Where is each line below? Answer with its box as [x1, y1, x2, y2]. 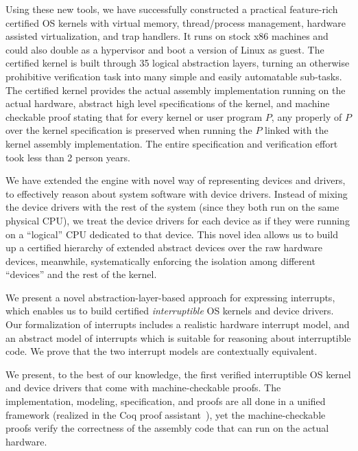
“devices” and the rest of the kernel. [5, 267, 157, 281]
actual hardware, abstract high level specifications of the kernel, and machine [5, 96, 330, 111]
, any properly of [271, 109, 342, 124]
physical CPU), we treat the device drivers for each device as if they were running [5, 213, 350, 227]
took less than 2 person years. [5, 150, 130, 164]
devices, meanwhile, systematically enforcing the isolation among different [5, 253, 315, 268]
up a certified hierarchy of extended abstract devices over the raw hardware [5, 240, 323, 255]
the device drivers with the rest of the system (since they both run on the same [5, 200, 339, 214]
